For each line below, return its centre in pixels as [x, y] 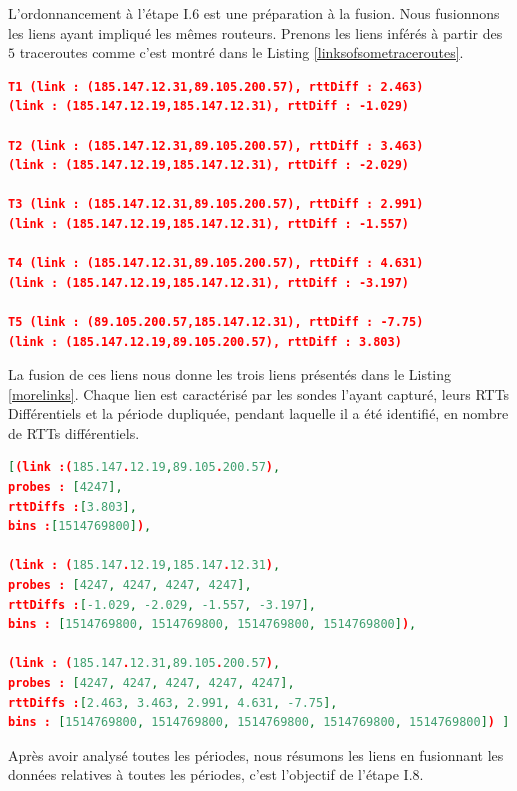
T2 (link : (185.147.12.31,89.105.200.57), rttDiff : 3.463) [216, 145]
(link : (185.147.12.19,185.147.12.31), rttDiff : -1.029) [209, 106]
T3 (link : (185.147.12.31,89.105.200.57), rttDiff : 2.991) [216, 204]
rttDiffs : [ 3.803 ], [72, 506]
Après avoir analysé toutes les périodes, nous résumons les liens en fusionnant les [256, 754]
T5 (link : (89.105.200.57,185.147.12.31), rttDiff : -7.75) [216, 321]
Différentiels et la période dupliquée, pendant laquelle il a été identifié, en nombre [258, 413]
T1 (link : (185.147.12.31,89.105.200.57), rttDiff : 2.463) [216, 86]
